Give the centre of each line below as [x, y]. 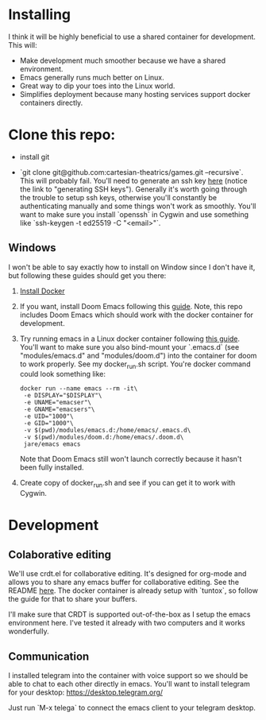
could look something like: [62, 374]
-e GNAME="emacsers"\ [59, 410]
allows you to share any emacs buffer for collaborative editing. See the [124, 583]
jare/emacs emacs [52, 444]
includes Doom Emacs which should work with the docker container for [137, 315]
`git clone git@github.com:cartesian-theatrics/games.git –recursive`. [131, 172]
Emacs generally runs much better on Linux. [92, 77]
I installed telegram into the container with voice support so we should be [128, 675]
